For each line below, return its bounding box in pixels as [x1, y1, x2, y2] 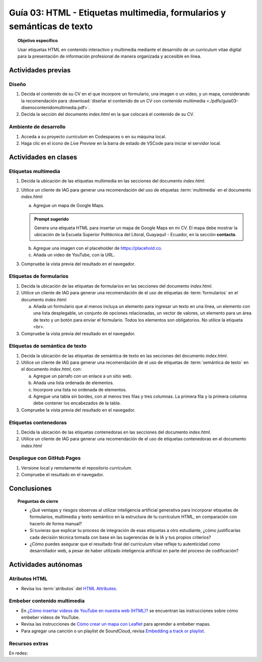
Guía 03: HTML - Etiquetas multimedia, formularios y [9, 7, 226, 18]
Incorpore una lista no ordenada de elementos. [33, 387, 127, 392]
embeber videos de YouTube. [21, 614, 80, 620]
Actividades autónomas [9, 561, 82, 569]
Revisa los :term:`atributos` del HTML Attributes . [21, 585, 117, 591]
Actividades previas [9, 66, 71, 74]
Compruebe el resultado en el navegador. [21, 472, 104, 478]
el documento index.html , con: [21, 366, 82, 372]
